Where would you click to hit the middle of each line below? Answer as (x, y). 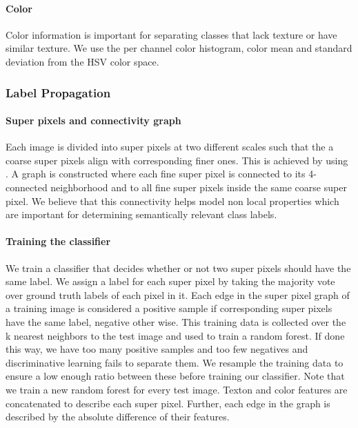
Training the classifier (58, 241)
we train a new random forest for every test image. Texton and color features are (177, 389)
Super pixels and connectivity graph (93, 120)
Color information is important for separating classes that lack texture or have (171, 34)
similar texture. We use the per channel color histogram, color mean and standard (179, 48)
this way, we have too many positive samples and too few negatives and (157, 349)
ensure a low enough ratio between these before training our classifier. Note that (175, 376)
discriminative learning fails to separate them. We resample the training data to (175, 362)
